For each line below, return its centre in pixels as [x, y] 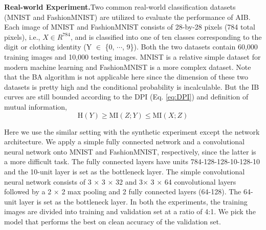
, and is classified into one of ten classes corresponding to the [166, 36]
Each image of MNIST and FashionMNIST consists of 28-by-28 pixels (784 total [130, 27]
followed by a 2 [28, 191]
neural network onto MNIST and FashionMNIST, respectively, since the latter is [130, 151]
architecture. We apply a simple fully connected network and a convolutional [124, 142]
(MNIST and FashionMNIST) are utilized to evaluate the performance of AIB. [127, 17]
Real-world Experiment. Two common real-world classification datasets [120, 7]
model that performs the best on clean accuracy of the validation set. [113, 221]
